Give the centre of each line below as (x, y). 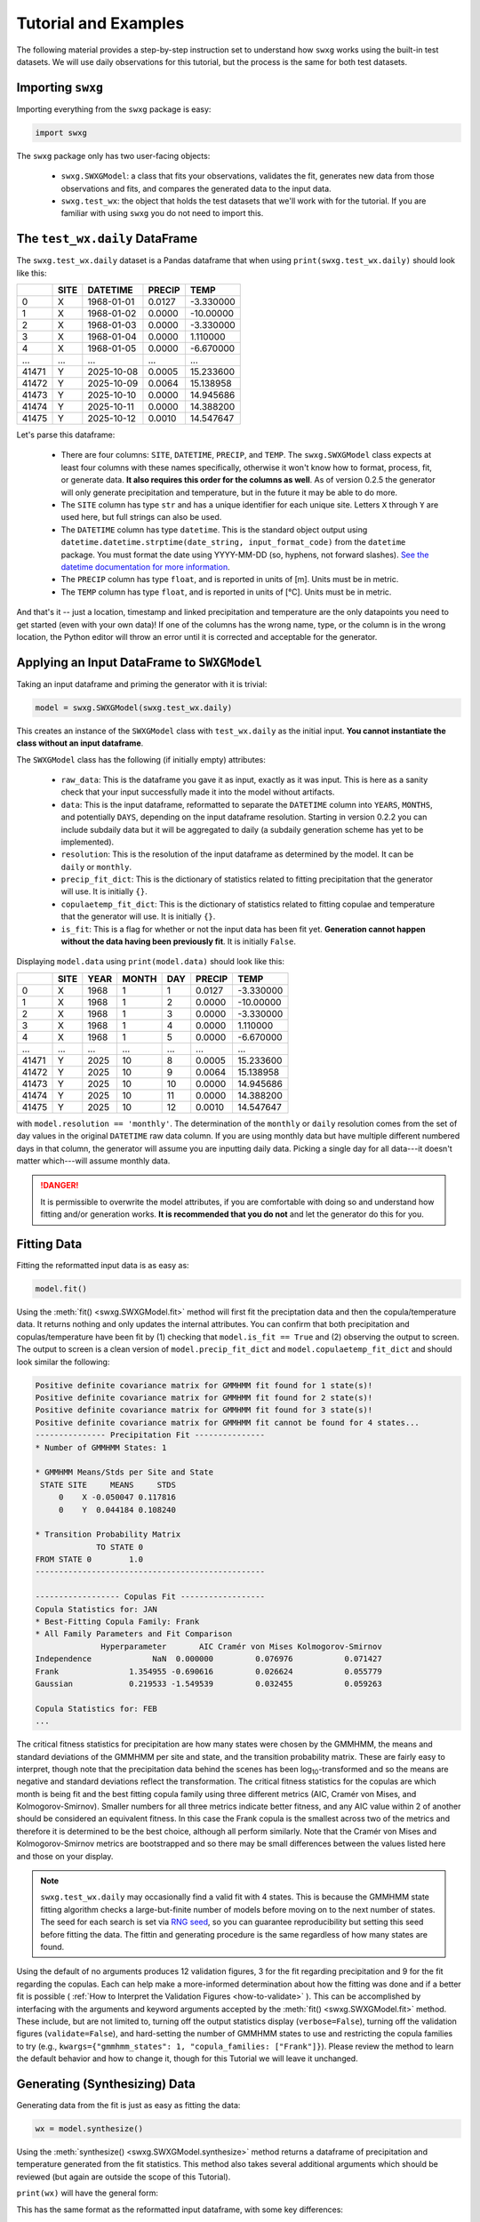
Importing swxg (60, 88)
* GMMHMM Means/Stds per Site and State (124, 1472)
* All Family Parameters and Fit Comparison (134, 1634)
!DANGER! (60, 1186)
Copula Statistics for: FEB (96, 1708)
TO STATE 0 (120, 1547)
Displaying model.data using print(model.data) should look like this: (150, 962)
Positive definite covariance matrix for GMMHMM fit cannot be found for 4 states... (227, 1423)
